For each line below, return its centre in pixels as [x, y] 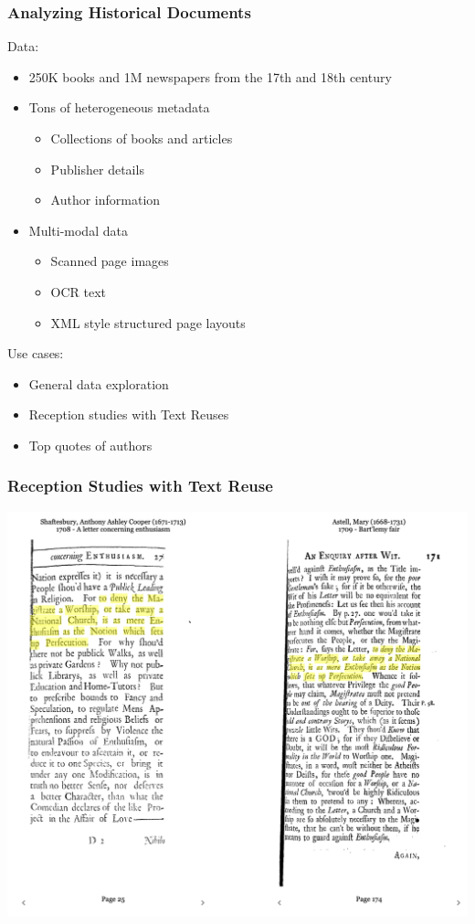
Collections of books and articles [142, 138]
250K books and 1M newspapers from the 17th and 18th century [210, 76]
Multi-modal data [78, 230]
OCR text [79, 291]
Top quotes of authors [90, 445]
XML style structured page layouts [148, 322]
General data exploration [99, 383]
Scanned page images [110, 261]
